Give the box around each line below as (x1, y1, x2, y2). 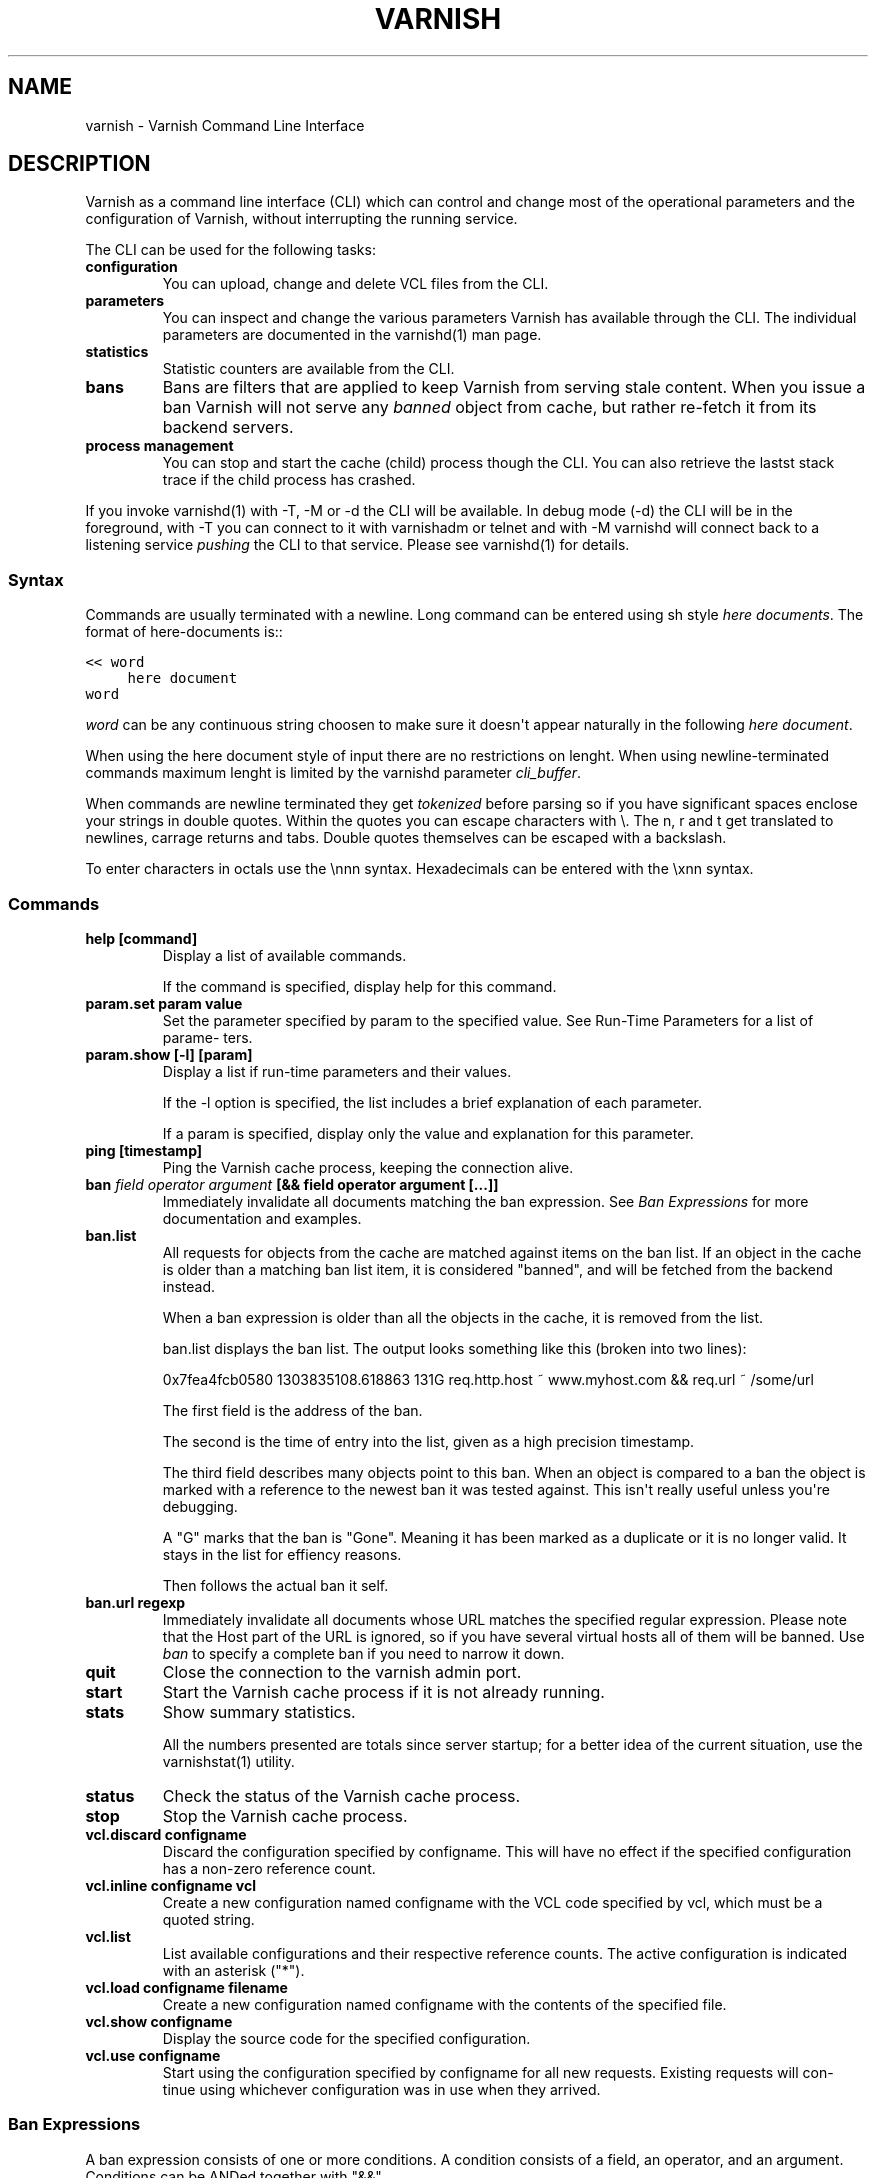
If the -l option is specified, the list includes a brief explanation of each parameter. (162, 1093, 703, 1111)
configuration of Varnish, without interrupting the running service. (85, 210, 518, 228)
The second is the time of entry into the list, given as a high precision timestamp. (162, 1432, 694, 1450)
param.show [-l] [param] (85, 1045, 253, 1063)
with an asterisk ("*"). (162, 1961, 305, 1979)
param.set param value (85, 994, 243, 1012)
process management (85, 437, 234, 455)
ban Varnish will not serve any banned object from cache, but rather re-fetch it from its (162, 397, 817, 418)
